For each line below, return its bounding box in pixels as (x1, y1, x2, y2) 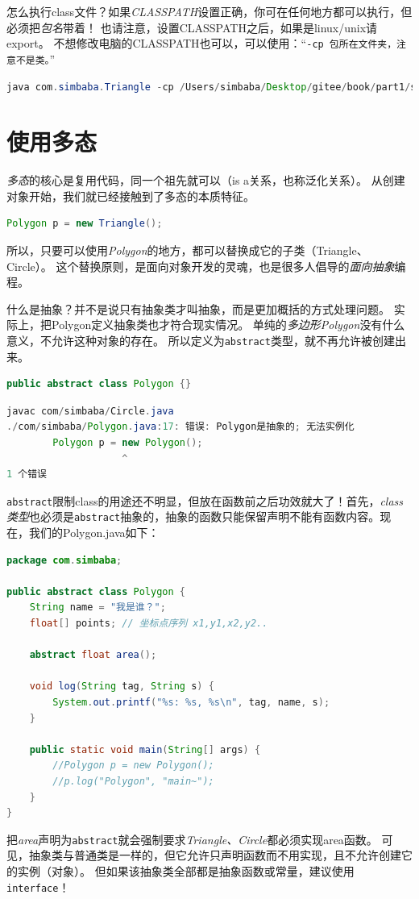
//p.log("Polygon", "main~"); (52, 776, 214, 787)
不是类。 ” (15, 50, 56, 67)
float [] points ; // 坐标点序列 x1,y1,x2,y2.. (29, 618, 268, 630)
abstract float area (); (29, 649, 157, 661)
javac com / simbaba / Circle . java (6, 405, 174, 417)
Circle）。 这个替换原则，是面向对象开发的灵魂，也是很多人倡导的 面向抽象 (6, 257, 395, 274)
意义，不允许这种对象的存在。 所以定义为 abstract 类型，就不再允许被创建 (6, 331, 395, 348)
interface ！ (6, 878, 70, 895)
